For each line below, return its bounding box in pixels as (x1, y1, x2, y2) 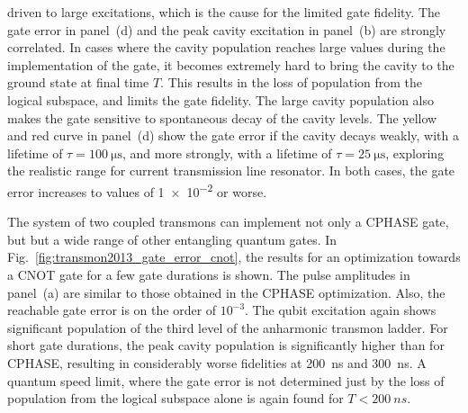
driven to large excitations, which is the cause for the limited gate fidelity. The (7, 3, 440, 21)
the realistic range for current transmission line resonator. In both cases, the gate (7, 161, 455, 180)
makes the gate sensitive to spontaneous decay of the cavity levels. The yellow (7, 108, 437, 127)
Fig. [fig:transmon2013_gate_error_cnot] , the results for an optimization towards (7, 247, 461, 266)
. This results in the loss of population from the (160, 73, 423, 92)
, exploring (385, 143, 445, 162)
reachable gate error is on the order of (7, 301, 217, 319)
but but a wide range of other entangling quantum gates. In (7, 229, 337, 248)
